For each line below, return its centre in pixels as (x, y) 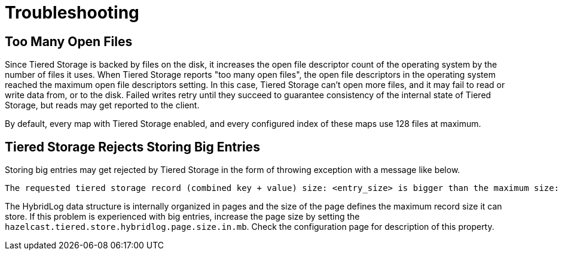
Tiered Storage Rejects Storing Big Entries (132, 147)
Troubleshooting (72, 13)
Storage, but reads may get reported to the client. (102, 105)
